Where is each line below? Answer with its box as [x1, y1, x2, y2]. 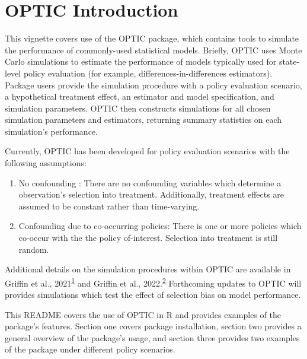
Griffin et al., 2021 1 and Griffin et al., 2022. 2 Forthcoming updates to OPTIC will [5, 275, 302, 289]
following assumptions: [5, 157, 87, 169]
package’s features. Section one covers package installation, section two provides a [5, 320, 302, 332]
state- [279, 55, 300, 68]
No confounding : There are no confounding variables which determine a [18, 176, 282, 189]
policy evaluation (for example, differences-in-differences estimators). [23, 66, 273, 79]
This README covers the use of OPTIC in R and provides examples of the [5, 308, 281, 320]
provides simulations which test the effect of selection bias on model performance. [5, 288, 301, 301]
